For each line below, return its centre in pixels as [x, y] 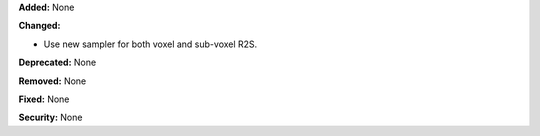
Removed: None [52, 81]
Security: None [50, 117]
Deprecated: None [57, 62]
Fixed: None [44, 99]
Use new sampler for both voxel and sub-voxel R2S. [150, 44]
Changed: [39, 26]
